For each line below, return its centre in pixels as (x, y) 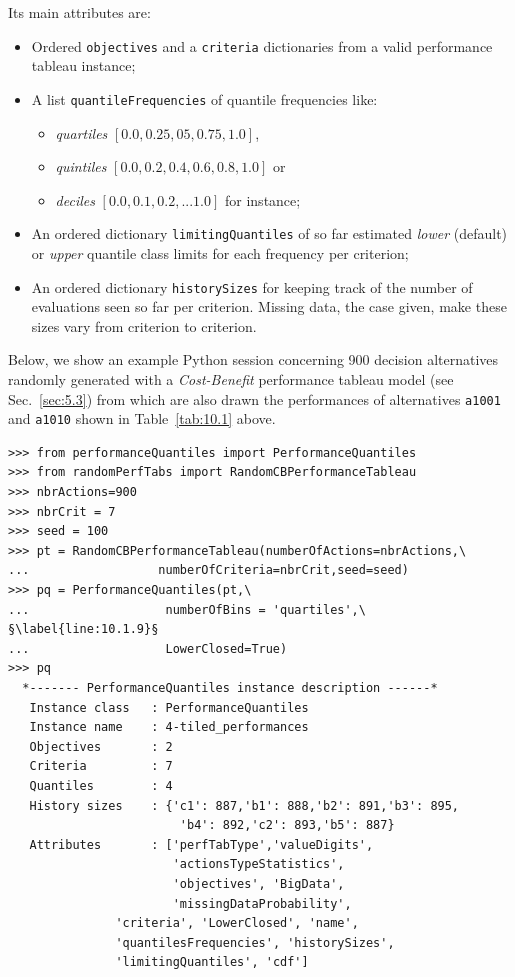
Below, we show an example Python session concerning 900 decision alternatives (253, 359)
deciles (75, 199)
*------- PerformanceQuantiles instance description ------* (230, 688)
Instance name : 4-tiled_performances (169, 727)
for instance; (263, 199)
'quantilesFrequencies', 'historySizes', (255, 942)
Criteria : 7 (101, 766)
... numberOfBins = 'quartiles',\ (187, 609)
